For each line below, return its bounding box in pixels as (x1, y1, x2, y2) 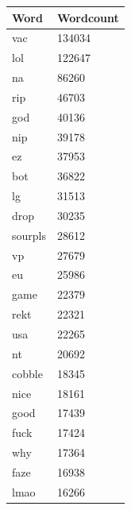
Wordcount (56, 9, 119, 25)
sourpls (12, 226, 46, 243)
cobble (12, 365, 43, 381)
